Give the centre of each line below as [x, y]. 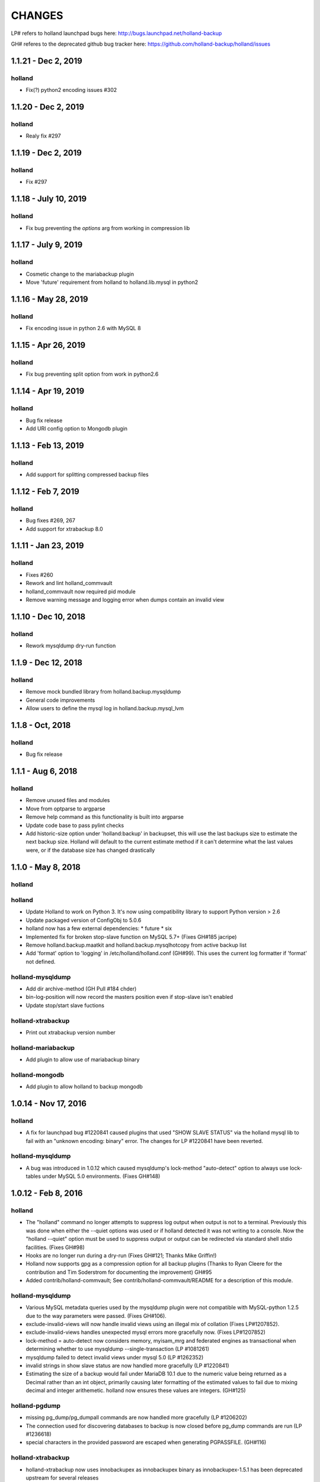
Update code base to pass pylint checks [75, 825]
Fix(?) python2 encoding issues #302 [71, 90]
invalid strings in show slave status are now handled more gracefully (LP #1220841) [127, 1366]
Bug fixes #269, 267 [50, 520]
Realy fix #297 [44, 136]
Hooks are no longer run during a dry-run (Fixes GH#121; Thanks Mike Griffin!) [121, 1255]
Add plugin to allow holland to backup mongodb [84, 1087]
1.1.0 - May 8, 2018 [46, 867]
